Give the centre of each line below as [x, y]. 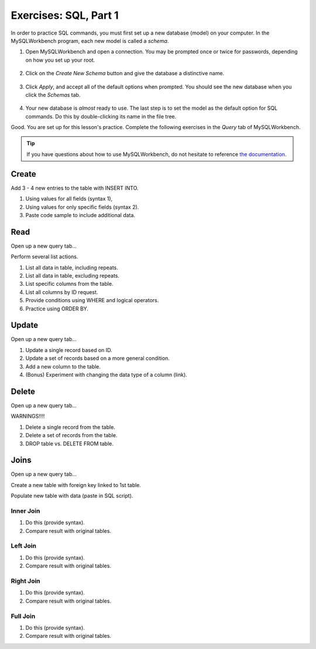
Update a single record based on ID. [69, 350]
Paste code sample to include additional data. [80, 215]
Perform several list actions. [44, 257]
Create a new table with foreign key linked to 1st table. [76, 485]
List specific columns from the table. [69, 284]
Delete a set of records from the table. [71, 435]
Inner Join [25, 511]
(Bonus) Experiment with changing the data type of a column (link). [106, 375]
